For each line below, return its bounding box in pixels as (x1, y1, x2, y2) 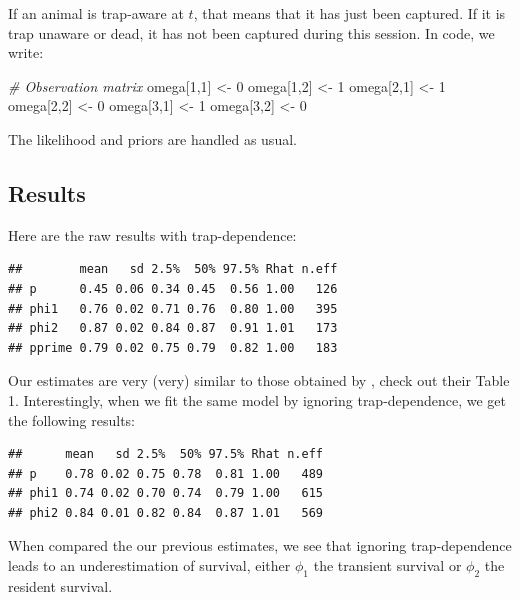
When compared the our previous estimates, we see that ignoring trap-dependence (8, 535, 512, 556)
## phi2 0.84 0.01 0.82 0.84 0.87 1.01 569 (8, 505, 323, 520)
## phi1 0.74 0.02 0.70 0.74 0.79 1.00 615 (8, 486, 323, 501)
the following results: (8, 409, 135, 430)
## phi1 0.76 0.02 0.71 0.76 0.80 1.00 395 (8, 301, 338, 316)
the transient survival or (313, 555, 462, 576)
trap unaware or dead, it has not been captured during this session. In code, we (8, 22, 495, 43)
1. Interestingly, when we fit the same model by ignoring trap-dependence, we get (8, 389, 507, 410)
